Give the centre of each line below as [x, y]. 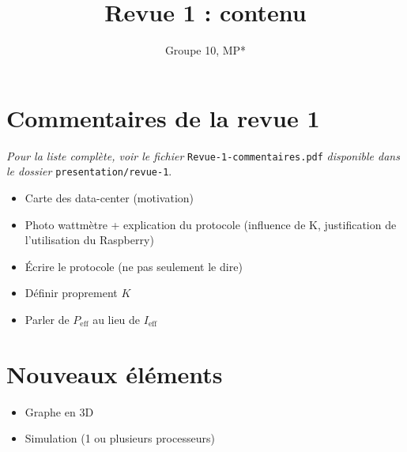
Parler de [47, 319]
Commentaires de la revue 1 [163, 117]
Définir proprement [71, 293]
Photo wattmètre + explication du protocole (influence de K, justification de [211, 224]
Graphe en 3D [59, 411]
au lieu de [117, 319]
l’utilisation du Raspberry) [89, 240]
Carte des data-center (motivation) [109, 197]
